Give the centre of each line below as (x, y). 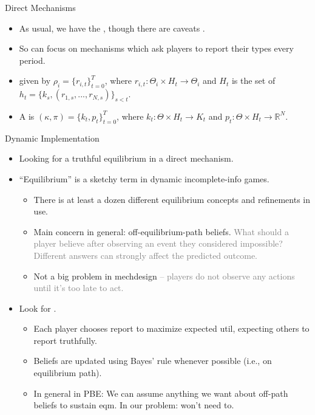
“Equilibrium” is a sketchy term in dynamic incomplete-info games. (144, 178)
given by (35, 81)
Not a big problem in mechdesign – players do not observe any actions (164, 276)
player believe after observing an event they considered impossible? (158, 243)
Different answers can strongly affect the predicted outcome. (146, 255)
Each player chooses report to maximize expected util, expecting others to (171, 328)
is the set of (253, 81)
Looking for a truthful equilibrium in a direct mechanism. (126, 158)
